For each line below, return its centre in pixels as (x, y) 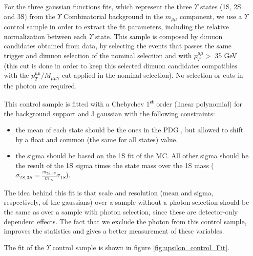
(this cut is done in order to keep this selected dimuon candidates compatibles (121, 65)
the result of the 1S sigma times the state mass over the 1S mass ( (115, 165)
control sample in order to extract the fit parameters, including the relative (116, 27)
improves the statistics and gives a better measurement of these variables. (114, 231)
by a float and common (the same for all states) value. (97, 139)
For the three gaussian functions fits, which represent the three (98, 6)
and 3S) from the (30, 16)
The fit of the (24, 247)
